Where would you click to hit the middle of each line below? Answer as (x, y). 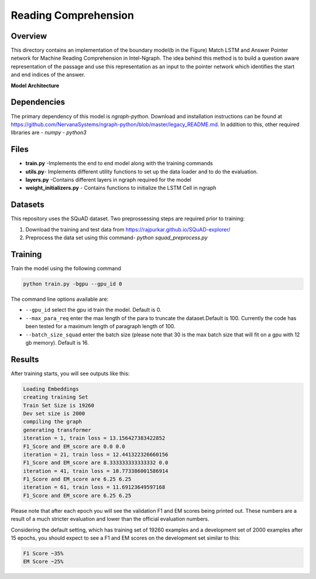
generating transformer (57, 430)
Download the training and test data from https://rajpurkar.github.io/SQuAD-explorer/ (128, 229)
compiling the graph (52, 422)
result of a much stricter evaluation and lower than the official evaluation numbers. (110, 519)
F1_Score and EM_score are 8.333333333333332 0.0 (96, 463)
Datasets (28, 205)
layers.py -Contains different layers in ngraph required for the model (108, 180)
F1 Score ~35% (43, 554)
